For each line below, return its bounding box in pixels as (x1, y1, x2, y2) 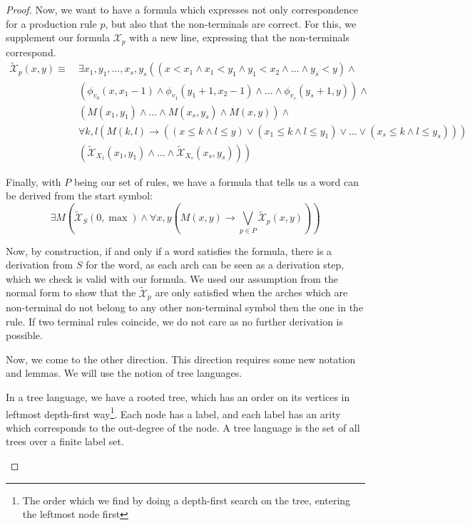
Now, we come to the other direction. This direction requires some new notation (6, 351, 356, 366)
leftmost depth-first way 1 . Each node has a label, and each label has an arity (6, 404, 341, 421)
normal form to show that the (6, 285, 136, 300)
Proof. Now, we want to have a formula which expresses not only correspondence (6, 2, 358, 16)
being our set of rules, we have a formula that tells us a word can (73, 174, 359, 189)
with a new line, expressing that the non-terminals (129, 30, 349, 45)
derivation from (6, 257, 73, 272)
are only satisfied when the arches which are (155, 285, 348, 300)
